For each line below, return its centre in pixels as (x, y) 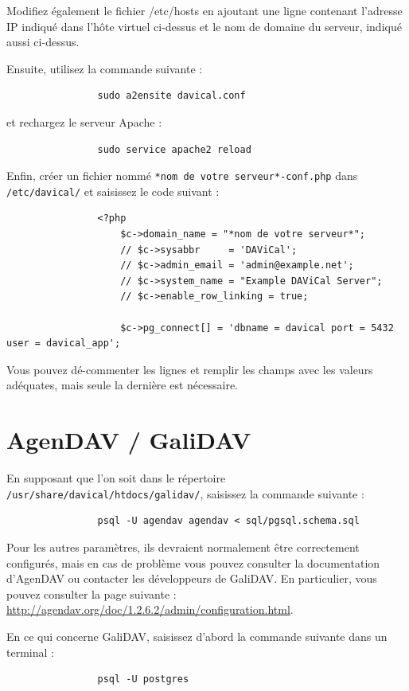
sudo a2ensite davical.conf (171, 96)
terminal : (30, 652)
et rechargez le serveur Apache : (84, 121)
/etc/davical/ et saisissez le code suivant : (113, 191)
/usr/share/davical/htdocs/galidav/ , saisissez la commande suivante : (185, 493)
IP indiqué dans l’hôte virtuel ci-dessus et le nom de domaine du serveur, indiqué (204, 26)
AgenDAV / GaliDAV (129, 440)
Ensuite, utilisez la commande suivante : (105, 68)
